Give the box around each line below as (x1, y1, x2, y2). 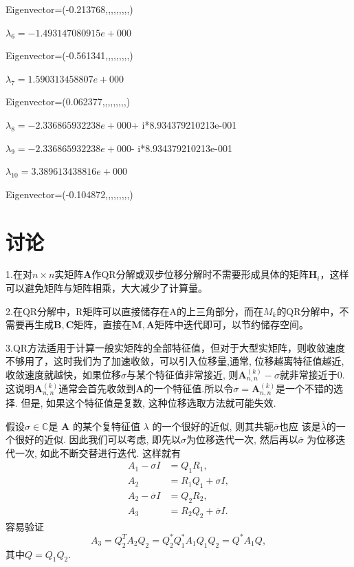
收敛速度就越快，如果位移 (5, 367, 121, 382)
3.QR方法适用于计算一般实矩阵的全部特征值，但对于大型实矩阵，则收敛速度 (5, 340, 346, 354)
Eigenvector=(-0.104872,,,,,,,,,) (5, 186, 133, 201)
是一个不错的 (276, 381, 334, 396)
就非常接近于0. (279, 367, 345, 382)
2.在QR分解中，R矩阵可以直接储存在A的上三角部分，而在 (5, 303, 263, 318)
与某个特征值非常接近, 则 (126, 367, 239, 382)
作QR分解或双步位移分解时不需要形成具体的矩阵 (91, 267, 309, 281)
